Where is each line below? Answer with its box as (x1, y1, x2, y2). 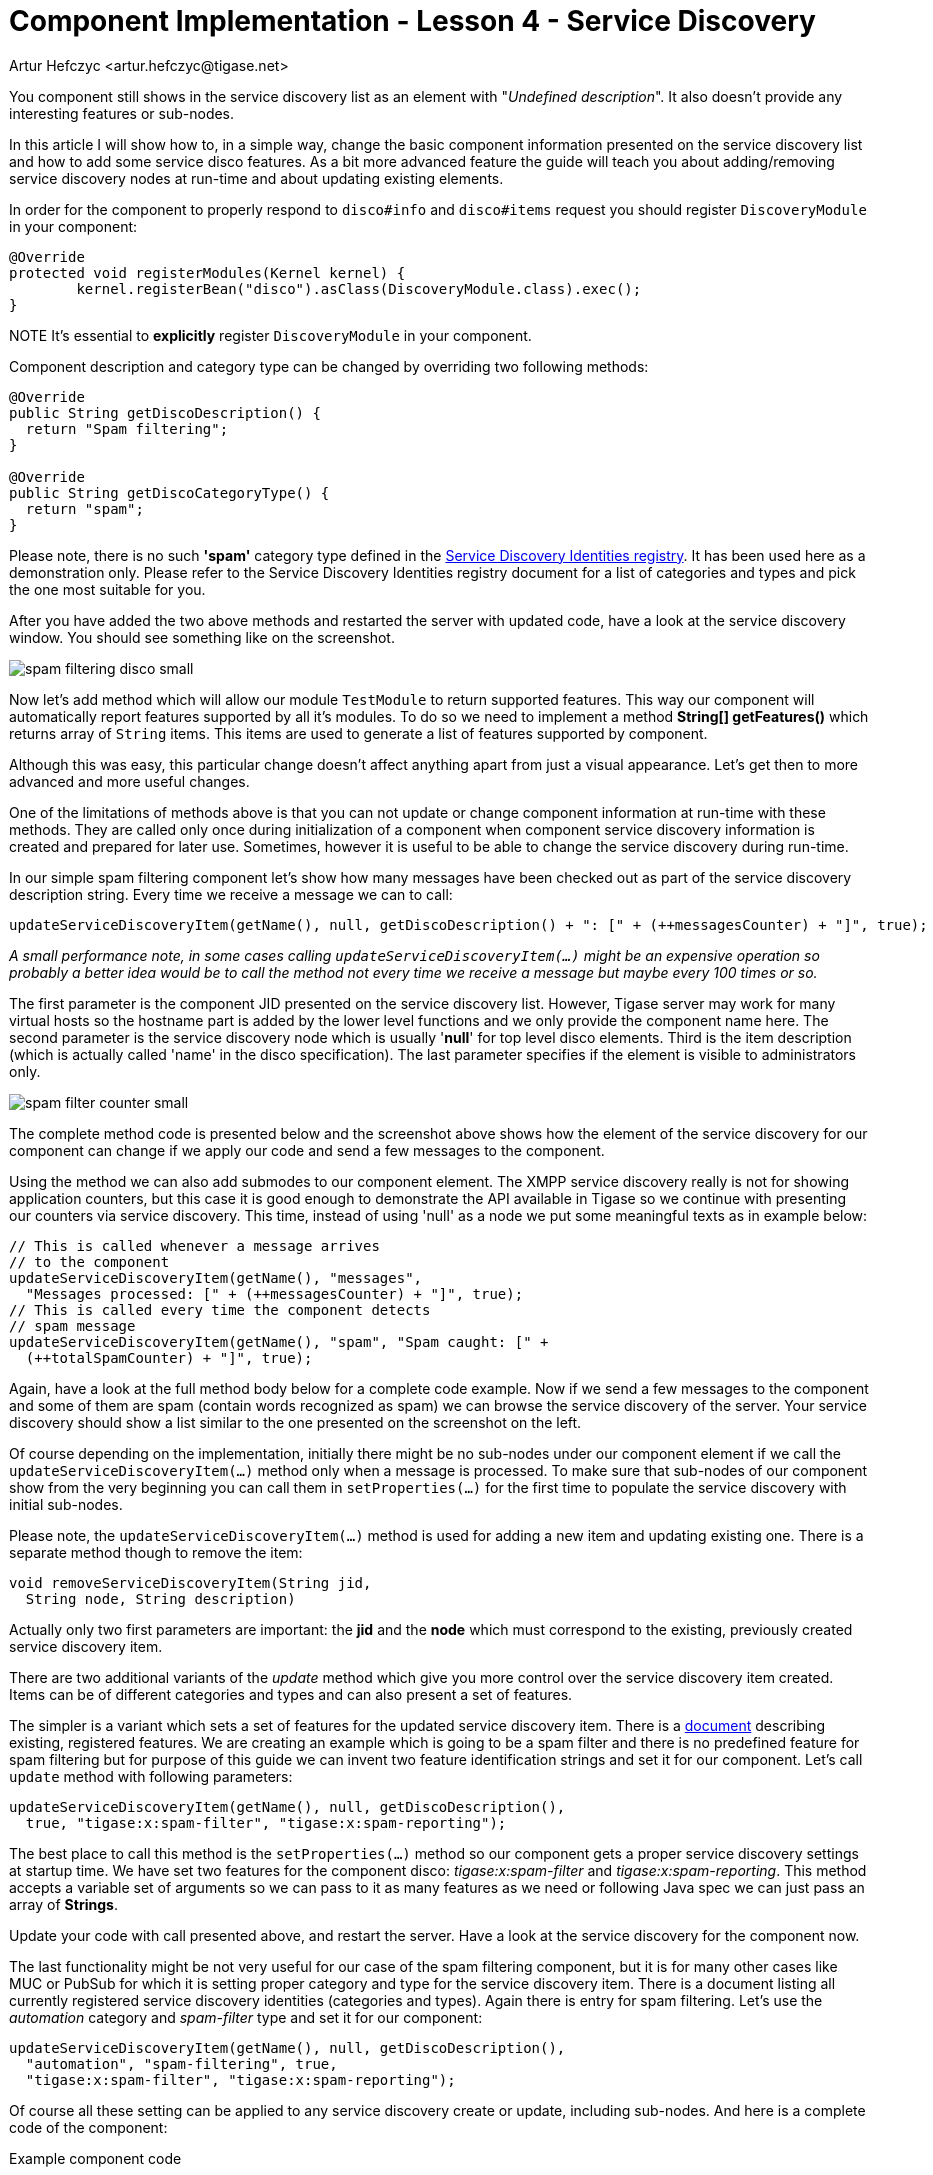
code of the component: (9, 2118, 168, 2136)
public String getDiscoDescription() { (9, 404, 321, 421)
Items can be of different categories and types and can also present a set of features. (9, 1685, 573, 1703)
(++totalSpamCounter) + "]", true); (25, 1349, 313, 1366)
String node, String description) (25, 1590, 296, 1607)
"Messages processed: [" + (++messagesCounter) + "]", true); (25, 1285, 524, 1302)
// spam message (9, 1317, 136, 1334)
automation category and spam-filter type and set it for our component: (9, 2008, 483, 2026)
